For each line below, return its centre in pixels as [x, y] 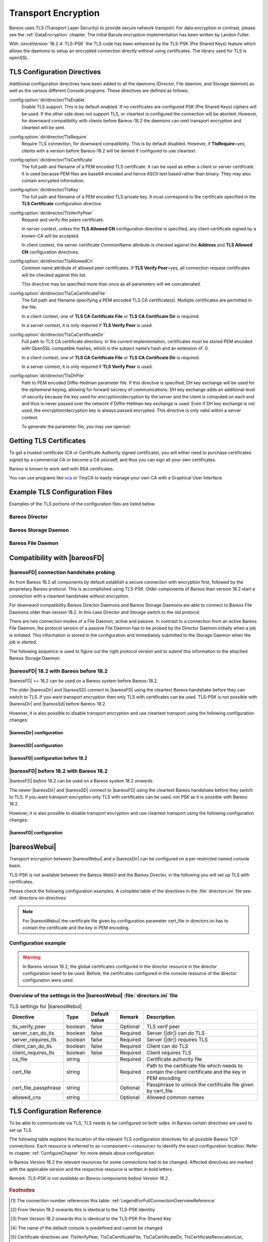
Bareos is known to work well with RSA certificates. [62, 468]
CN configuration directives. [50, 252]
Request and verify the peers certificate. [63, 220]
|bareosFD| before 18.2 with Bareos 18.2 [58, 771]
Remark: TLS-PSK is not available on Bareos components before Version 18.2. [89, 1178]
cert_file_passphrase [36, 1087]
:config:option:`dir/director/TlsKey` [44, 190]
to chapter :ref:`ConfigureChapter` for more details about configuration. [82, 1153]
